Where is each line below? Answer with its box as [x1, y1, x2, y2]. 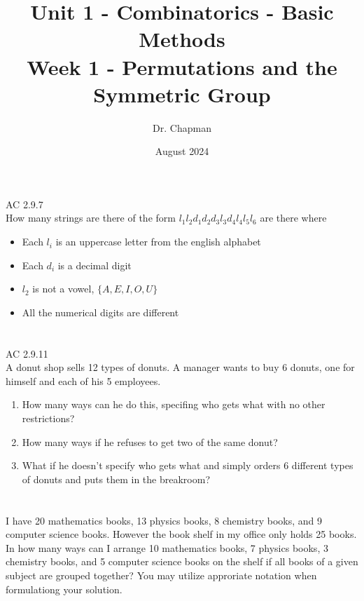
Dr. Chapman [153, 120, 211, 135]
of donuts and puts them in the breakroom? [22, 471, 210, 486]
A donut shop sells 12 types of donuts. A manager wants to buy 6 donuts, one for [6, 360, 355, 374]
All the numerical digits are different [22, 304, 179, 319]
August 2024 [155, 144, 209, 158]
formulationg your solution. [6, 581, 122, 596]
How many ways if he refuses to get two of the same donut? [22, 434, 278, 449]
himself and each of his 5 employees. [6, 373, 161, 388]
